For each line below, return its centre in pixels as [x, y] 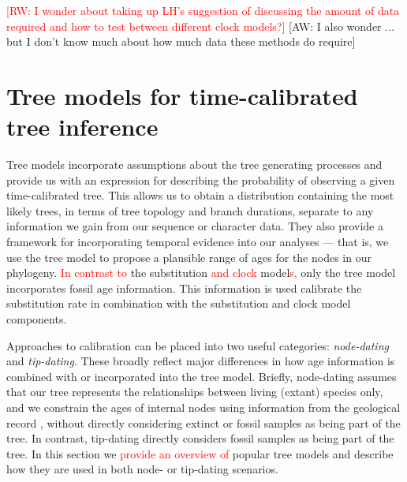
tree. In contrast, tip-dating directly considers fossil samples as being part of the [200, 438]
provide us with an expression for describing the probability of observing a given [201, 179]
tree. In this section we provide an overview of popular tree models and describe [200, 453]
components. [37, 319]
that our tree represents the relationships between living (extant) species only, [195, 392]
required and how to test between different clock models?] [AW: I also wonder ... [200, 26]
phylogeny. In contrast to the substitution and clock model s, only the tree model [201, 273]
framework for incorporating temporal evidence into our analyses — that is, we [198, 242]
